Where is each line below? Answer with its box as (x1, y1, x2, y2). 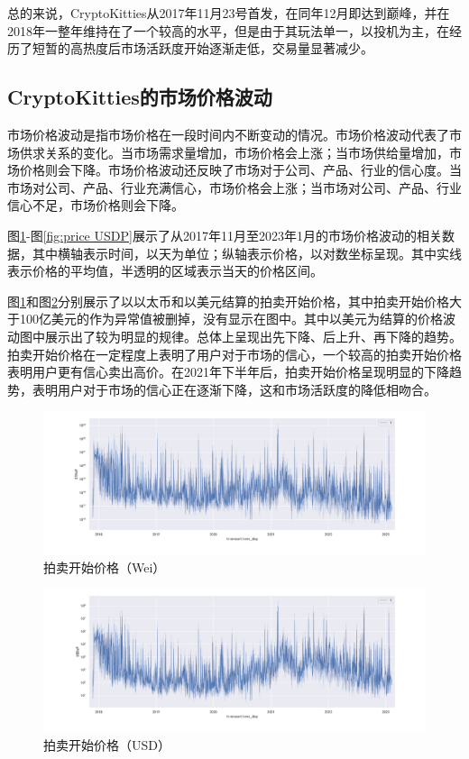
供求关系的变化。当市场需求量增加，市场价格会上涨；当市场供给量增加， (19, 142, 449, 161)
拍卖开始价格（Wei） (43, 557, 166, 576)
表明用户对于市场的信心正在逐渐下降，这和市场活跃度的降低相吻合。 (32, 379, 437, 398)
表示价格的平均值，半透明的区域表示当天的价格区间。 (7, 261, 323, 280)
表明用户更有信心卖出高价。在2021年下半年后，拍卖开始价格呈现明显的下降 (7, 362, 449, 381)
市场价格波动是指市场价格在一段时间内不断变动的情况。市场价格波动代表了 (7, 124, 449, 143)
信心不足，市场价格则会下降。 (7, 196, 184, 215)
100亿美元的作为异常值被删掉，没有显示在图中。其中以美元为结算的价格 (19, 309, 443, 328)
